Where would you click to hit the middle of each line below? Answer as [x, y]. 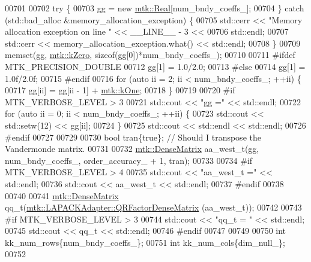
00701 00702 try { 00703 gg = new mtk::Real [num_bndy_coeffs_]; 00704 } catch [155, 8]
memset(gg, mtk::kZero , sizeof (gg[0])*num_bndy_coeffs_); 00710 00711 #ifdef [150, 55]
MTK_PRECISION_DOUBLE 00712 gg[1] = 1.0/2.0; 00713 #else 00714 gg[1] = [155, 66]
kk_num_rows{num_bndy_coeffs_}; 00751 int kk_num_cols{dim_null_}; [145, 242]
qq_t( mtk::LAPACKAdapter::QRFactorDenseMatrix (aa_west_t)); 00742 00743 [153, 207]
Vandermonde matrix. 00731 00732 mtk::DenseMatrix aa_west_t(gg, [132, 149]
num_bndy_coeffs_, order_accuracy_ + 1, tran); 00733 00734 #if [129, 160]
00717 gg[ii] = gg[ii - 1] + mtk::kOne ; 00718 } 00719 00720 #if [120, 90]
